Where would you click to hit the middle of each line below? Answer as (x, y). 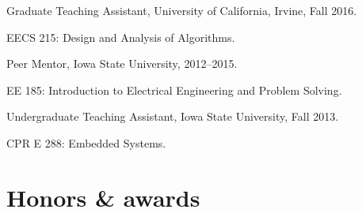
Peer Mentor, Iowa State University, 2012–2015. (122, 64)
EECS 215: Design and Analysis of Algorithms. (121, 37)
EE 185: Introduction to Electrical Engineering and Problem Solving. (174, 90)
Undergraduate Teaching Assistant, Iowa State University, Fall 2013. (173, 116)
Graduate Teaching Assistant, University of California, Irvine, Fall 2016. (182, 10)
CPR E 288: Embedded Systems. (86, 142)
